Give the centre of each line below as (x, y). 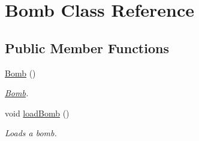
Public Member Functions (87, 47)
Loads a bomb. (31, 133)
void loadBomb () (37, 113)
